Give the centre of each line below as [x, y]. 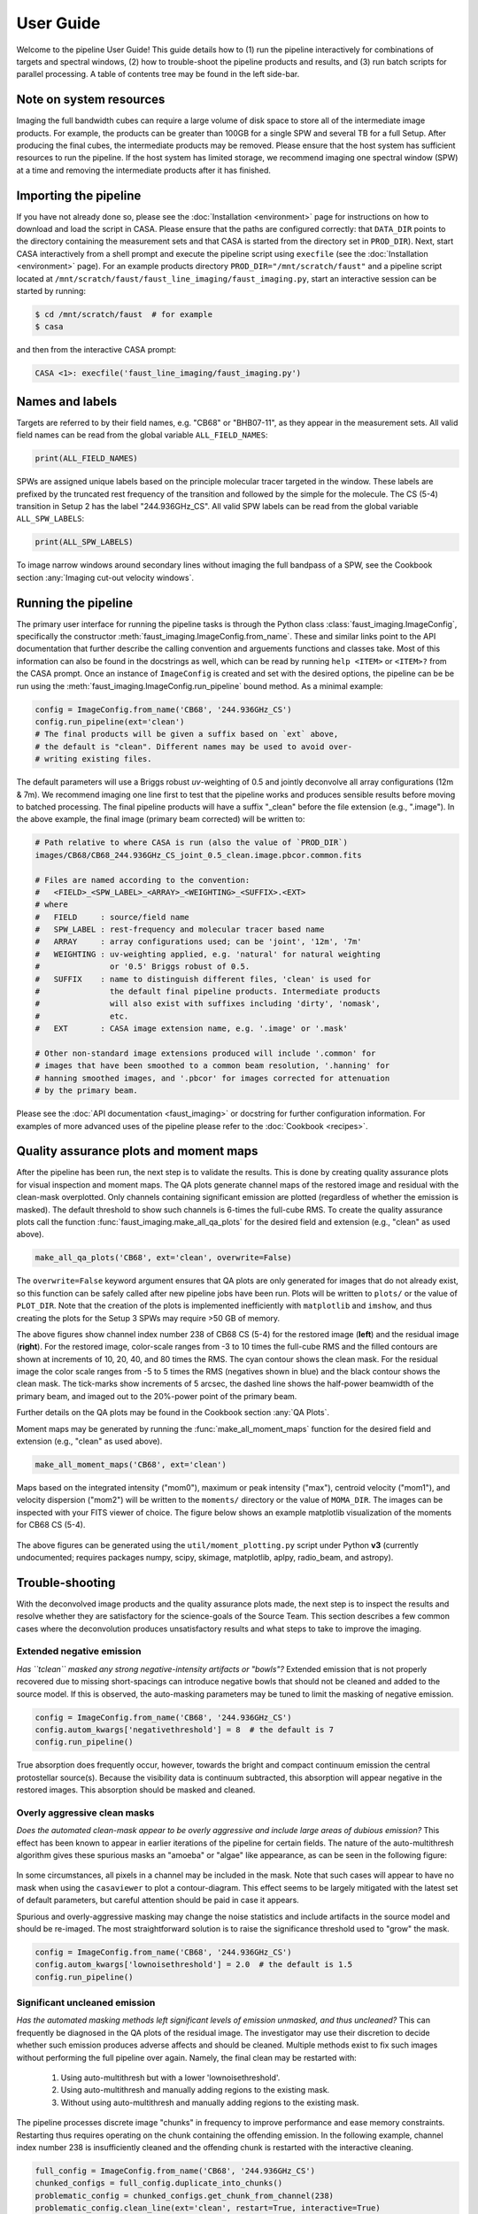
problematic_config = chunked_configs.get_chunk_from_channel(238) [185, 2195]
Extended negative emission [79, 1652]
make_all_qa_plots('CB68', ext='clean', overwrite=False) [163, 1258]
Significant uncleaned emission [86, 2003]
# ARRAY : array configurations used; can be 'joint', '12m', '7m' [198, 942]
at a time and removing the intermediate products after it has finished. [144, 170]
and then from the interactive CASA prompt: [96, 350]
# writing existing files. [93, 759]
